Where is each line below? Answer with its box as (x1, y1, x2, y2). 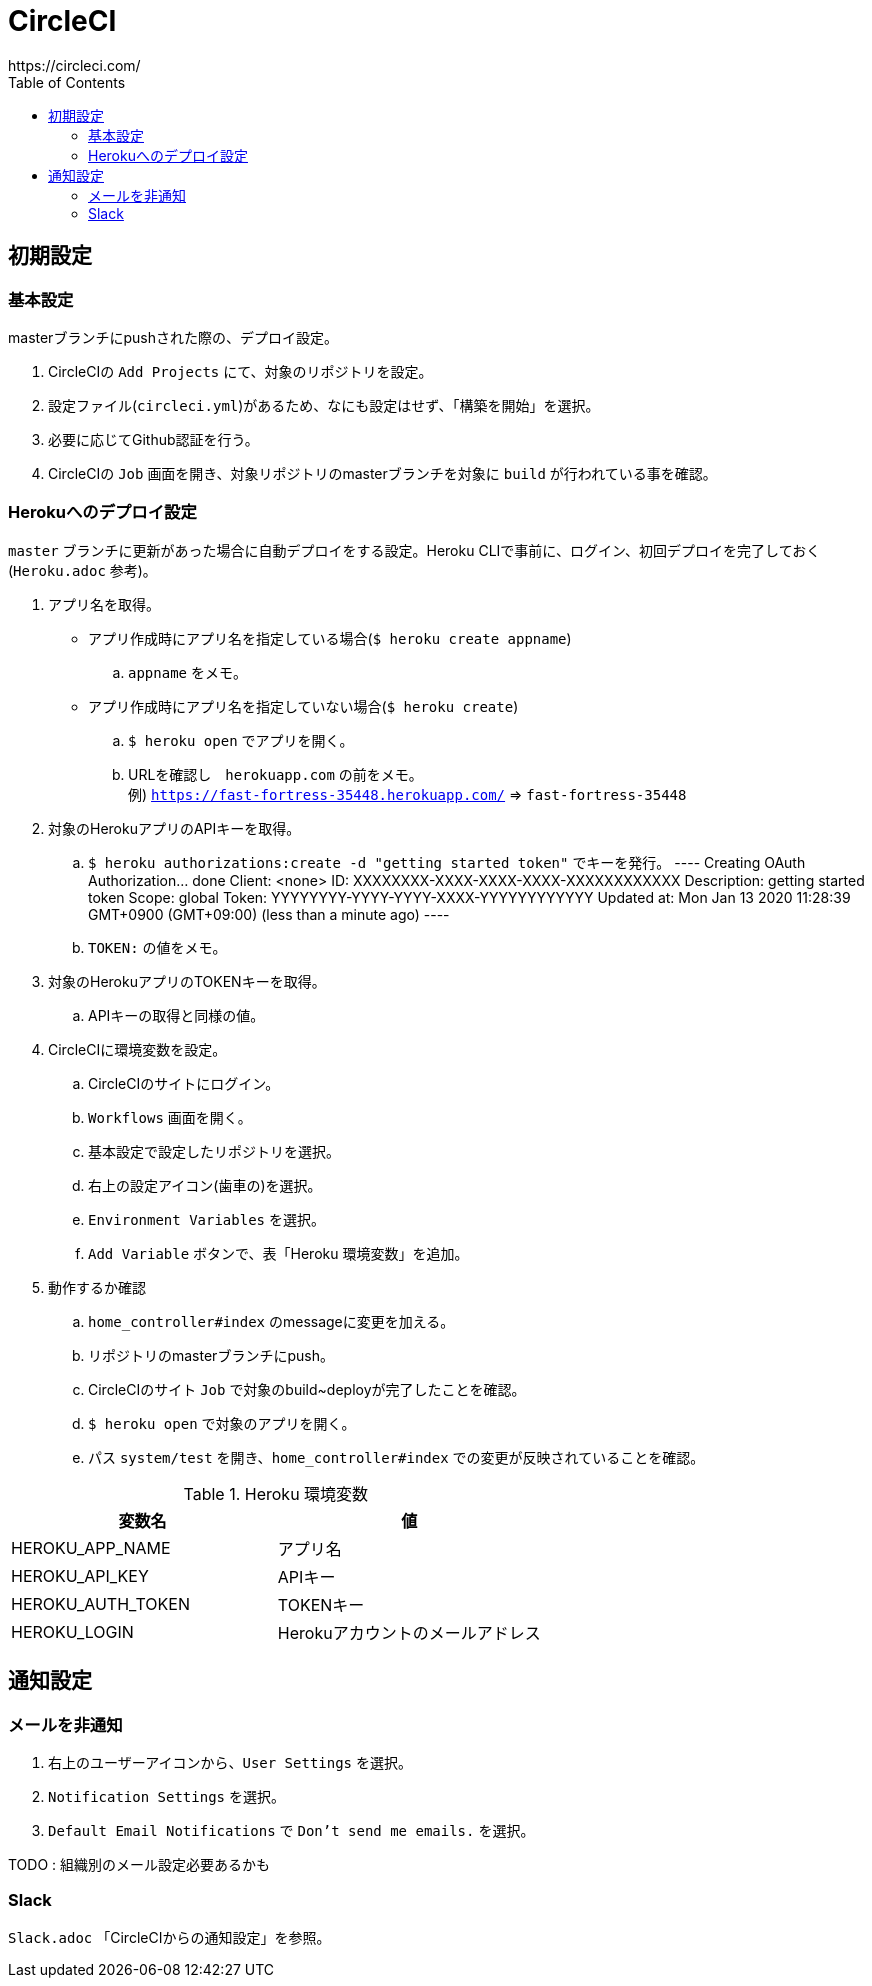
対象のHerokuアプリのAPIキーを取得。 (48, 819, 301, 837)
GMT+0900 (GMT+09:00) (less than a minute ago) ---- (88, 905, 450, 923)
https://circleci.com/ (8, 56, 141, 74)
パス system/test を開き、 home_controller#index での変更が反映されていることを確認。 (88, 1448, 705, 1466)
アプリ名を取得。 (48, 595, 160, 613)
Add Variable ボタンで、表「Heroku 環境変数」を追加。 (88, 1244, 469, 1262)
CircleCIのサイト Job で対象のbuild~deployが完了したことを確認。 (88, 1380, 526, 1398)
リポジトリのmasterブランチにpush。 (88, 1346, 334, 1364)
